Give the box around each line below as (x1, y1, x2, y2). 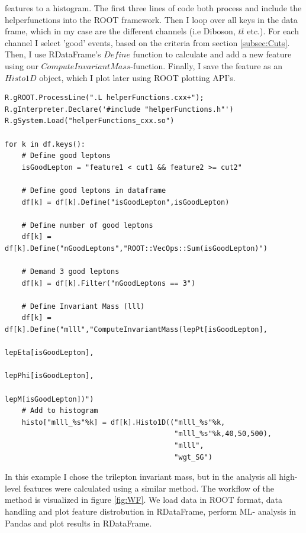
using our (5, 59, 38, 72)
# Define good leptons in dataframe (21, 186, 166, 195)
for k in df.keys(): (5, 140, 86, 148)
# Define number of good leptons (21, 221, 153, 230)
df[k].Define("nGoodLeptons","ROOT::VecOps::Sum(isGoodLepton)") (5, 244, 268, 253)
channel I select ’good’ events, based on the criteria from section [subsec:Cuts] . (5, 36, 290, 49)
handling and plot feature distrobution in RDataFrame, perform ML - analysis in (5, 505, 297, 517)
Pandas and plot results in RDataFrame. (5, 516, 152, 529)
